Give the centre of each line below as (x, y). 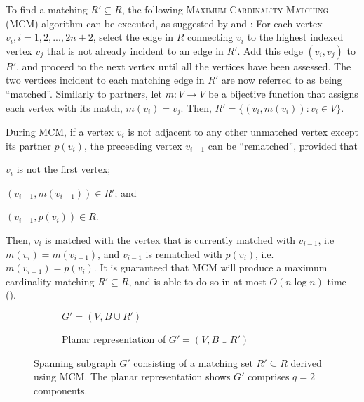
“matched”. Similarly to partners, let (84, 93)
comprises (269, 376)
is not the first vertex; (63, 169)
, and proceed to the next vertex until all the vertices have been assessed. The (184, 66)
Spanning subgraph (75, 362)
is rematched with (184, 253)
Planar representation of (114, 338)
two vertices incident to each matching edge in (105, 80)
